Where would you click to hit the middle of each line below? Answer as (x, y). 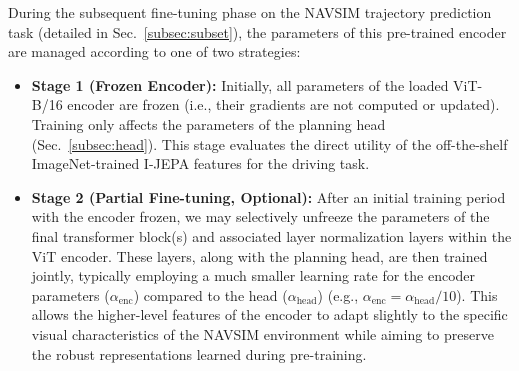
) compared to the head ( (210, 294)
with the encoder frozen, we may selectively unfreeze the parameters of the (260, 216)
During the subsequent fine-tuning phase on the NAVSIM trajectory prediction (250, 12)
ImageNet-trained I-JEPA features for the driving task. (200, 163)
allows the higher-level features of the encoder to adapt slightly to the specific (269, 314)
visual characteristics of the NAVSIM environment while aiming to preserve (262, 333)
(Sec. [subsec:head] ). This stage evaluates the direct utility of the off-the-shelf (269, 143)
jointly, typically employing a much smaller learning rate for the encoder (253, 275)
